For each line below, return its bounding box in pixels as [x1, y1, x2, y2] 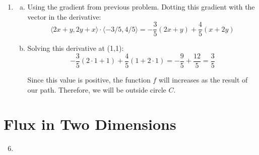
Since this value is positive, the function [27, 74, 151, 85]
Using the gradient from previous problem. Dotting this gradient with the [27, 2, 255, 12]
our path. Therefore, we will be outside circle [27, 84, 166, 95]
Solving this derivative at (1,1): [27, 43, 124, 53]
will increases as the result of [158, 74, 248, 85]
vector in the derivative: [27, 11, 101, 22]
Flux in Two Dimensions [4, 114, 176, 134]
